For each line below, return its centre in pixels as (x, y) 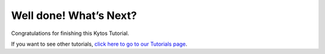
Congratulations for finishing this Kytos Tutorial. (70, 33)
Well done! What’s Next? (74, 15)
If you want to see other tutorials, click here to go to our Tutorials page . (99, 44)
